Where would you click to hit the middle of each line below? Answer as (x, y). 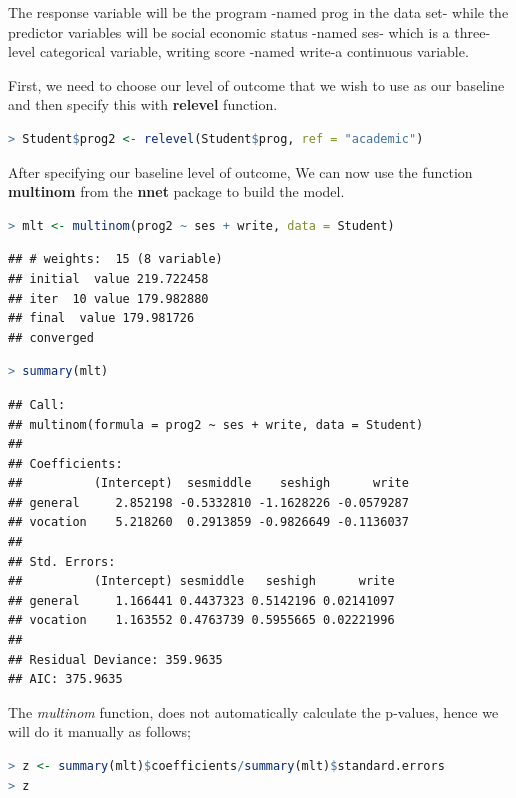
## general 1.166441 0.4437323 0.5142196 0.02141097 (201, 600)
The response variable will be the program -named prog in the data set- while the (258, 12)
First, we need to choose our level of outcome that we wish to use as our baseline (256, 84)
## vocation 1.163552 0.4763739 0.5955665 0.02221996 (201, 620)
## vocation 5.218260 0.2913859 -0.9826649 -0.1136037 (208, 522)
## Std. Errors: (62, 561)
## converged (51, 337)
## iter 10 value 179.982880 (108, 298)
